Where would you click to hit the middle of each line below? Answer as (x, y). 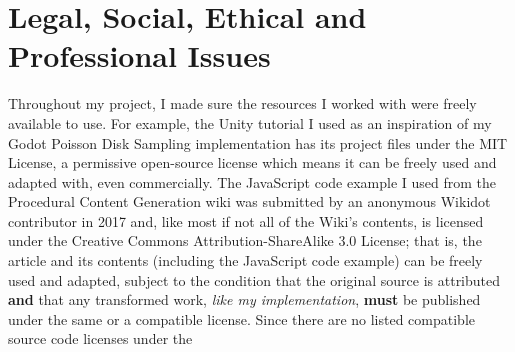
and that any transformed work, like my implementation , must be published (244, 299)
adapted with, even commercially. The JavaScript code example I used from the (252, 181)
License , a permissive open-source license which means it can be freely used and (252, 162)
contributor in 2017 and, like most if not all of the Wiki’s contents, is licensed (246, 220)
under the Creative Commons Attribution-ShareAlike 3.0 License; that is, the (245, 240)
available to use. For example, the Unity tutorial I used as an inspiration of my (250, 122)
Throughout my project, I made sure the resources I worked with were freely (242, 103)
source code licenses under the (100, 338)
